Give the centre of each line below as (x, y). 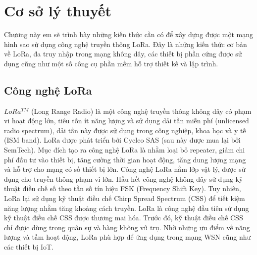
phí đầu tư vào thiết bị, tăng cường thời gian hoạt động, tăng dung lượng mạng (125, 159)
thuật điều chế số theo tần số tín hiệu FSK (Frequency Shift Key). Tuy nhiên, (123, 188)
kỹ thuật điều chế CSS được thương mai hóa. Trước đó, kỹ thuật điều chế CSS (124, 218)
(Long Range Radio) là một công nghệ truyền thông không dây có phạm (141, 111)
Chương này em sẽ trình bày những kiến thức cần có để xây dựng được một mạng (128, 34)
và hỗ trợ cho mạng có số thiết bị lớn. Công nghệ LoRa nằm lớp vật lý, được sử (125, 169)
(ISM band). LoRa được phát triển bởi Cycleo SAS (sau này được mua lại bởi (122, 140)
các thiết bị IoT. (29, 247)
